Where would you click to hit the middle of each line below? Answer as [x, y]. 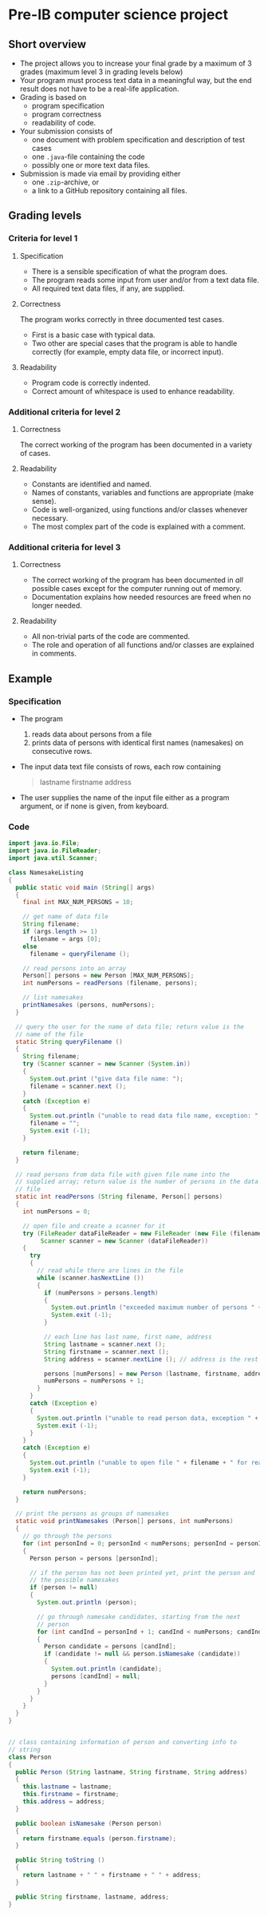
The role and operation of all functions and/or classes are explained [143, 645]
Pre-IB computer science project [118, 15]
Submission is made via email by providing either [100, 174]
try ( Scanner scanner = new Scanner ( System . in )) [107, 1064]
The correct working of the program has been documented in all [137, 580]
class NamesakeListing [46, 872]
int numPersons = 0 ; [57, 1212]
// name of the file [49, 1034]
